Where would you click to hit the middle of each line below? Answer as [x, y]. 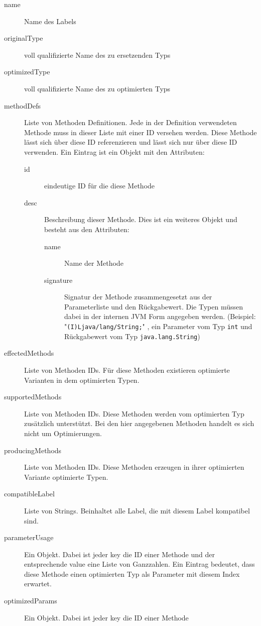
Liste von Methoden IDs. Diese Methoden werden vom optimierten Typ [134, 413]
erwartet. [38, 584]
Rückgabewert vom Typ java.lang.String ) [132, 336]
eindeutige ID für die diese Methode [100, 186]
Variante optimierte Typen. [66, 477]
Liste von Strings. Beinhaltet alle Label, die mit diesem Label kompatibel [137, 510]
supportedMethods [33, 397]
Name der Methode [94, 263]
